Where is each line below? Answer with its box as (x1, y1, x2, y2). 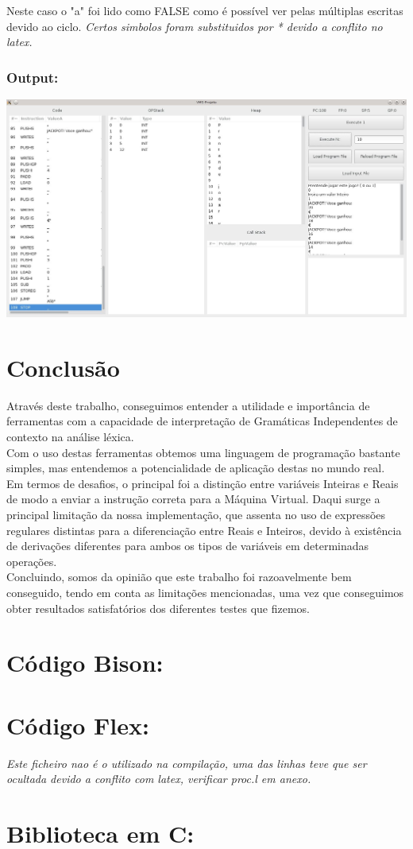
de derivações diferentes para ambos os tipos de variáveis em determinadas (6, 537, 369, 554)
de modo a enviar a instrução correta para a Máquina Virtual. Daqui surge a (6, 490, 380, 507)
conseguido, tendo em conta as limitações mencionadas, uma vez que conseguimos (6, 583, 404, 600)
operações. (6, 552, 57, 569)
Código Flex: (6, 708, 149, 741)
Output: (6, 67, 59, 87)
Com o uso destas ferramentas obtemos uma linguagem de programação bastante (6, 444, 400, 460)
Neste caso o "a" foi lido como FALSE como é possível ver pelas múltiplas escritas (6, 2, 403, 18)
